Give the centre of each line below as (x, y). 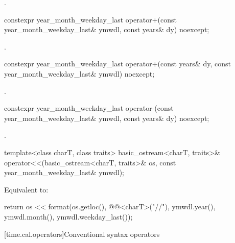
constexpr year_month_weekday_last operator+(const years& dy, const (118, 64)
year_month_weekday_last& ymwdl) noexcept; (79, 73)
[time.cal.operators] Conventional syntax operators (82, 234)
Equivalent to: (26, 189)
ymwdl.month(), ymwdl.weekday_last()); (68, 216)
